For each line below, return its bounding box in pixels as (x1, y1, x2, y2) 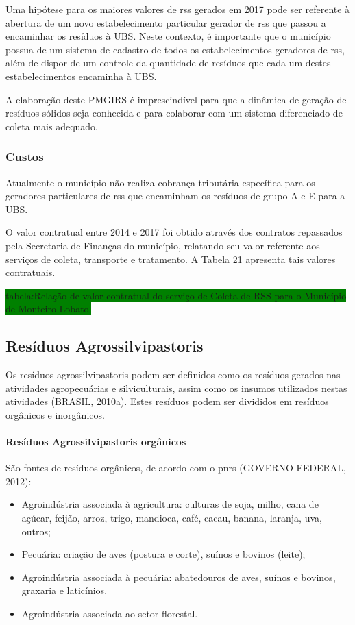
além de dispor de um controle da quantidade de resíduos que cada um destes (5, 56, 331, 70)
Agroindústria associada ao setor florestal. (21, 606, 198, 621)
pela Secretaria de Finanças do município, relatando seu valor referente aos (5, 238, 320, 252)
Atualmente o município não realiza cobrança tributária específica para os (5, 175, 315, 189)
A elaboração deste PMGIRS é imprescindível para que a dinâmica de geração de (5, 92, 347, 106)
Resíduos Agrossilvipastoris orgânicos (5, 434, 186, 449)
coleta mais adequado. (5, 119, 99, 133)
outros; (21, 524, 51, 538)
